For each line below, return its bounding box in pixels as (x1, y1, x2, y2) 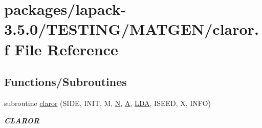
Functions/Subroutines (4, 74, 127, 90)
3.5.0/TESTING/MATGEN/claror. (4, 18, 259, 39)
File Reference (14, 38, 118, 59)
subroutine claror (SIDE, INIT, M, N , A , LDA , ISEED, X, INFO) (4, 97, 211, 108)
